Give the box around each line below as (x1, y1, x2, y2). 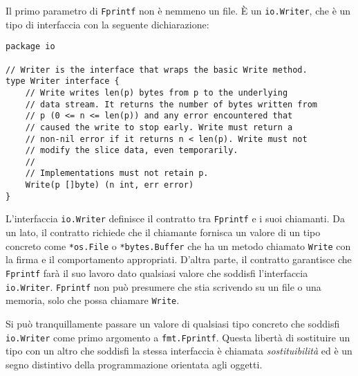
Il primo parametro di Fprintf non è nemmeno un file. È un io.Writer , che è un (6, 3, 351, 17)
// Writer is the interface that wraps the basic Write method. (6, 64, 308, 75)
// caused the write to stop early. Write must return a (25, 122, 293, 132)
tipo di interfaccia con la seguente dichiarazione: (6, 17, 209, 31)
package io (6, 42, 55, 52)
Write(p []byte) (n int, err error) (25, 180, 194, 190)
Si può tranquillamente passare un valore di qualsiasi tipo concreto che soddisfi (6, 316, 340, 330)
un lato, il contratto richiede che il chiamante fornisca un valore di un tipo (6, 225, 321, 240)
